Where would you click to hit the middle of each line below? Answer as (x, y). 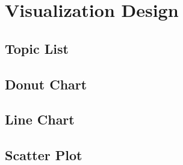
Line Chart (40, 119)
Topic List (37, 48)
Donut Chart (46, 84)
